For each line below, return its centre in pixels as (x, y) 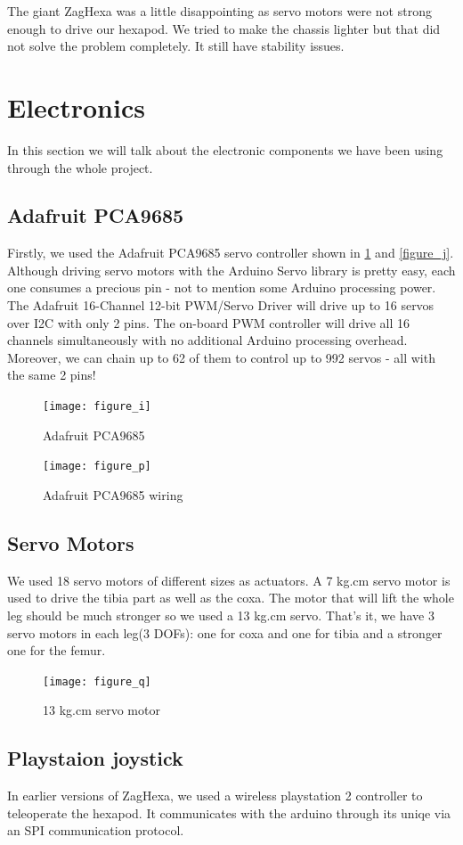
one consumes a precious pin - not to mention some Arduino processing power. (222, 287)
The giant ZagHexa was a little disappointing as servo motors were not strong (219, 11)
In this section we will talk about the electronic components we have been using (225, 149)
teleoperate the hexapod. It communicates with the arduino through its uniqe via (229, 812)
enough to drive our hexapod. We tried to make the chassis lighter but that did (224, 28)
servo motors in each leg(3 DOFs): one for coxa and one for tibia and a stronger (225, 632)
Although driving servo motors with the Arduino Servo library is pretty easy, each (231, 270)
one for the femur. (57, 650)
